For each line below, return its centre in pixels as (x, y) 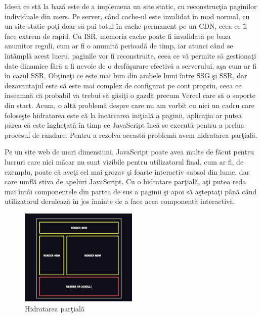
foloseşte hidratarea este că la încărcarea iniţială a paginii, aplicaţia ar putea (123, 115)
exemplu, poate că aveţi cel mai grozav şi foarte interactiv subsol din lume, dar (127, 171)
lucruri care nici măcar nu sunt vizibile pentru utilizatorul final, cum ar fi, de (124, 161)
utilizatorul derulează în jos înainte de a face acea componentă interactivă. (120, 201)
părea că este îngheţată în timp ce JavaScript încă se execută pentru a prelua (124, 125)
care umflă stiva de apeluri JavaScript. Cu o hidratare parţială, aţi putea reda (125, 181)
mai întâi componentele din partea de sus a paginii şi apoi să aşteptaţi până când (131, 191)
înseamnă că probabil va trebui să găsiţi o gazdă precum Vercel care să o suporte (130, 95)
